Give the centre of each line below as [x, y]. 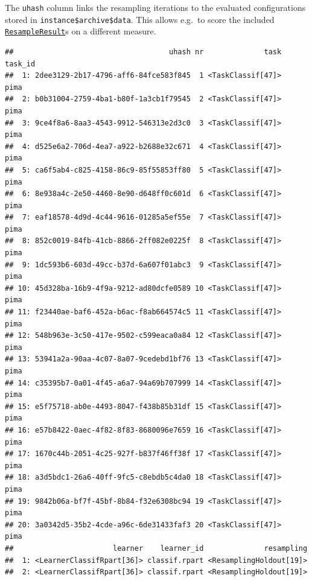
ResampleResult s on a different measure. [81, 31]
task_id [20, 64]
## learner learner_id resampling [156, 548]
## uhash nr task [143, 52]
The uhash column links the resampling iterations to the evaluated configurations [155, 7]
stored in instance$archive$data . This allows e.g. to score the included [140, 19]
